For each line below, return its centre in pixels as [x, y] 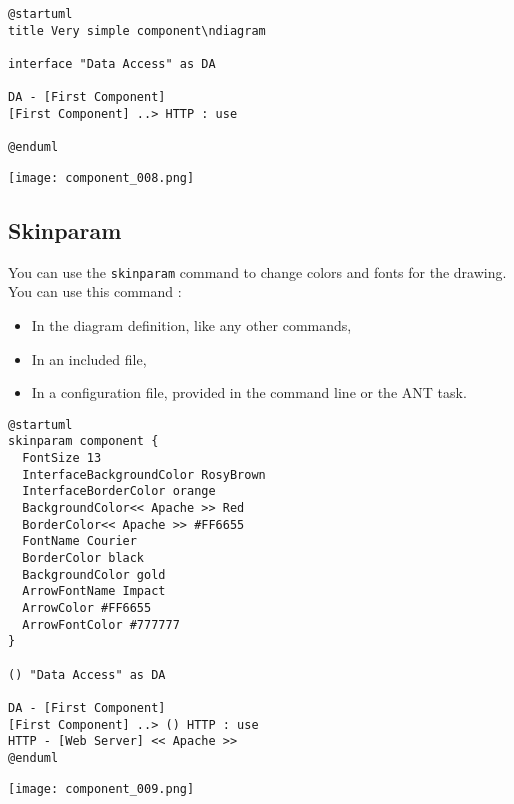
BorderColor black [83, 558]
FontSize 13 [62, 458]
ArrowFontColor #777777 [101, 624]
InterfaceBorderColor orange [119, 491]
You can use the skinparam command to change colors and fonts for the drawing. [257, 271]
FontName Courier [79, 541]
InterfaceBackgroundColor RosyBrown [144, 474]
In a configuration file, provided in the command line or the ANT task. [249, 392]
